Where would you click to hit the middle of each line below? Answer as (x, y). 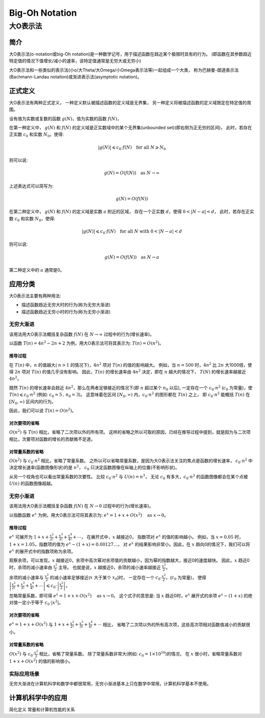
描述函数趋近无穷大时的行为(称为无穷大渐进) (66, 305)
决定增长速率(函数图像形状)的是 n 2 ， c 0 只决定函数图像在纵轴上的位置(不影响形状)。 (94, 468)
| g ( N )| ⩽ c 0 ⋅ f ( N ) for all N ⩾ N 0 (132, 148)
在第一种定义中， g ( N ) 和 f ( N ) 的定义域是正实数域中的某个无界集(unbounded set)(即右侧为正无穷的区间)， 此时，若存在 (131, 127)
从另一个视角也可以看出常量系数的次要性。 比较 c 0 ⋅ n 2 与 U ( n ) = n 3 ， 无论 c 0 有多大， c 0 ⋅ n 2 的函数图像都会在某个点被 (128, 477)
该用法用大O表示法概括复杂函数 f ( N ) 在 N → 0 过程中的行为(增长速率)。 (81, 506)
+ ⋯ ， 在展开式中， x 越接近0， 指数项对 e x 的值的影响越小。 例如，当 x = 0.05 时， (158, 537)
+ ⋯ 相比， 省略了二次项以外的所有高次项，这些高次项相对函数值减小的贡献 (170, 624)
